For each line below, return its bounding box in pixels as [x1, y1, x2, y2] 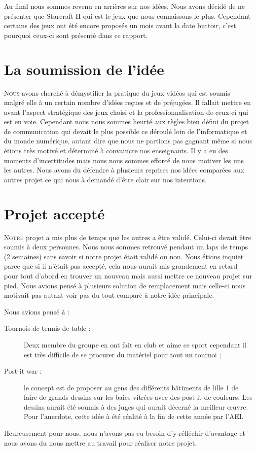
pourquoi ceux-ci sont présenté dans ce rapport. [4, 30, 148, 40]
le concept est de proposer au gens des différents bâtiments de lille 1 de [24, 382, 239, 392]
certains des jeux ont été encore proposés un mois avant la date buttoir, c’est [4, 20, 236, 31]
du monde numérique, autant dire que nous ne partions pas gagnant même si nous [4, 136, 253, 146]
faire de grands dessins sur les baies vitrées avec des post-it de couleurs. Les [24, 392, 253, 402]
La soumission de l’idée [4, 59, 164, 79]
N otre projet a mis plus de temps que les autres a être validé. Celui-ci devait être [4, 232, 251, 242]
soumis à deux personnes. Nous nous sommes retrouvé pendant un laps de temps [4, 242, 248, 252]
